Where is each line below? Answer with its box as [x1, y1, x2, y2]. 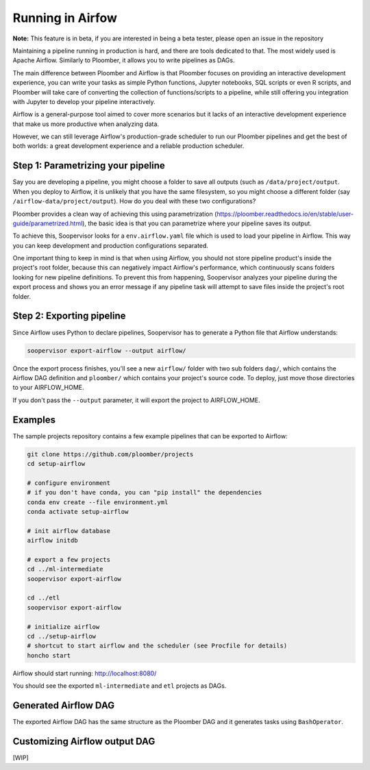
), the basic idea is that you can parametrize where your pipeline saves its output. [82, 219, 312, 227]
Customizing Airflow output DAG [12, 735, 156, 747]
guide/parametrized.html [12, 219, 83, 227]
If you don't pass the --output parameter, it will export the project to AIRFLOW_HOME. [12, 396, 260, 404]
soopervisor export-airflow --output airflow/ [27, 347, 186, 354]
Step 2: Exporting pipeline [12, 310, 126, 322]
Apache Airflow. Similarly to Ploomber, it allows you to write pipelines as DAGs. [12, 56, 235, 64]
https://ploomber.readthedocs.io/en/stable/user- [217, 210, 354, 218]
